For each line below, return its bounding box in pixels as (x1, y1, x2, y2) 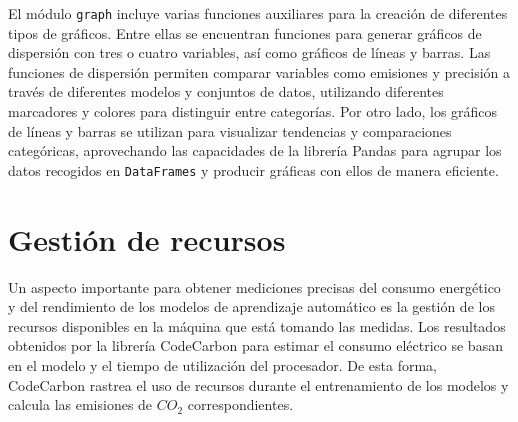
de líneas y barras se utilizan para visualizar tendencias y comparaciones (8, 120, 452, 141)
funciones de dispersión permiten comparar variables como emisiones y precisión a (8, 61, 511, 82)
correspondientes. (187, 394, 294, 415)
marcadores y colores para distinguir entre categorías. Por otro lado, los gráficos (8, 101, 498, 122)
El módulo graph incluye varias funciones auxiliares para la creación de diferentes (8, 3, 508, 23)
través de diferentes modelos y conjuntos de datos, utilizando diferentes (8, 81, 444, 102)
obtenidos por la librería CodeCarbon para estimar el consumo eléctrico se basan (8, 335, 503, 356)
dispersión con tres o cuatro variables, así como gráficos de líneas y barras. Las (8, 42, 491, 63)
